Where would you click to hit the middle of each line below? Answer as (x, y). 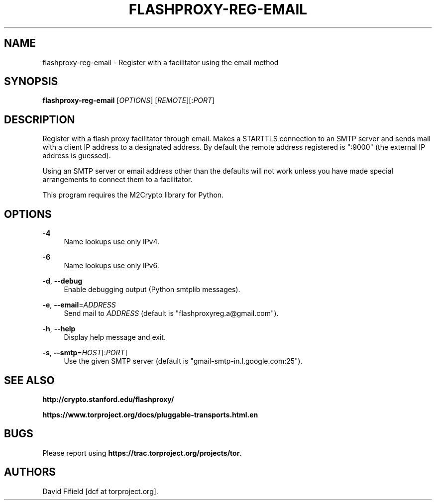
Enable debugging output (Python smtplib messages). (152, 290)
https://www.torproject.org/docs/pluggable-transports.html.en (150, 414)
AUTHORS (30, 472)
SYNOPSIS (31, 82)
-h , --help (59, 329)
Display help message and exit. (115, 337)
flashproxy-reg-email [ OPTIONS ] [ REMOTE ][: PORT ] (129, 101)
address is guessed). (77, 156)
